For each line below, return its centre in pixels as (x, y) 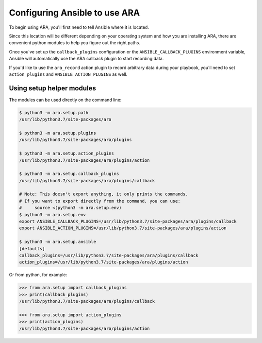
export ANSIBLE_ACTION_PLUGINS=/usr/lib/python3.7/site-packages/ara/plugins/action (123, 228)
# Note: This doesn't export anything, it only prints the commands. (104, 194)
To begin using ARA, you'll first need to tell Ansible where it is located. (79, 27)
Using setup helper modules (53, 88)
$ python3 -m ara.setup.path (54, 112)
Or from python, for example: (38, 275)
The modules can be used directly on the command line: (65, 100)
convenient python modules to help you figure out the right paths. (75, 43)
